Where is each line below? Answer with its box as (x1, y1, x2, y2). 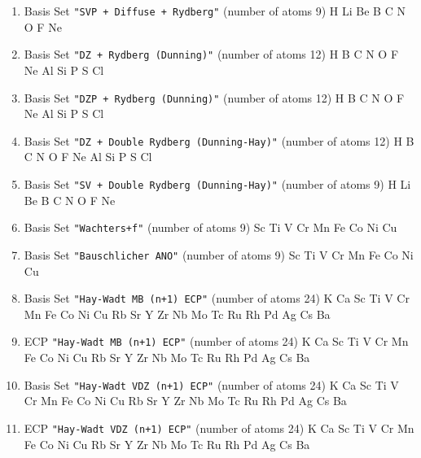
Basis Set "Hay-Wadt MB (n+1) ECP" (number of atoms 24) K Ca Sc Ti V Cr (24, 290, 410, 307)
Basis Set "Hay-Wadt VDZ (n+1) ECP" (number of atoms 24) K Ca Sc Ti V (24, 376, 399, 393)
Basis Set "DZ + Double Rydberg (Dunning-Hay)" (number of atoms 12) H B (24, 132, 414, 149)
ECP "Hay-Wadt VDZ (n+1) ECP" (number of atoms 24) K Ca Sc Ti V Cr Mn (24, 419, 414, 436)
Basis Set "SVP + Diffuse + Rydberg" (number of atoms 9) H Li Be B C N (24, 2, 406, 19)
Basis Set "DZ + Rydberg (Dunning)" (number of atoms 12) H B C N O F (24, 46, 399, 63)
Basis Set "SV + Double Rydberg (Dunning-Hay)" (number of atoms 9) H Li (24, 176, 411, 192)
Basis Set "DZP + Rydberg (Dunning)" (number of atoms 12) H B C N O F (24, 89, 405, 106)
